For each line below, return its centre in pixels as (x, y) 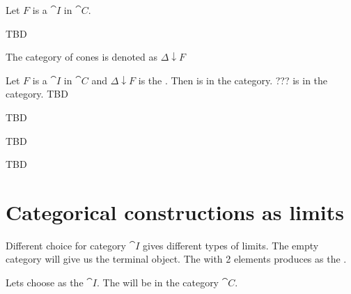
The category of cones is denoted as (82, 57)
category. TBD (37, 94)
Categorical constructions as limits (175, 211)
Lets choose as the (45, 283)
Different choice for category (66, 245)
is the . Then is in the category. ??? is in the (233, 80)
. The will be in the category (158, 283)
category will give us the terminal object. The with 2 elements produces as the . (176, 259)
